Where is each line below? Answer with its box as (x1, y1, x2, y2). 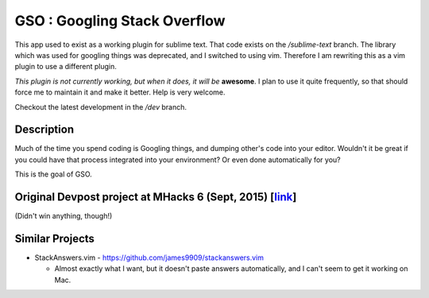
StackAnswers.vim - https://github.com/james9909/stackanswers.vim (34, 253, 265, 262)
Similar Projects (14, 231, 95, 246)
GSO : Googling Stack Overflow (14, 12, 226, 29)
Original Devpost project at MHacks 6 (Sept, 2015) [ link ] (14, 191, 297, 203)
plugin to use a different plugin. (14, 62, 117, 72)
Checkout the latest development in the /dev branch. (14, 102, 187, 111)
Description (14, 123, 75, 137)
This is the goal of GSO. (14, 169, 93, 179)
